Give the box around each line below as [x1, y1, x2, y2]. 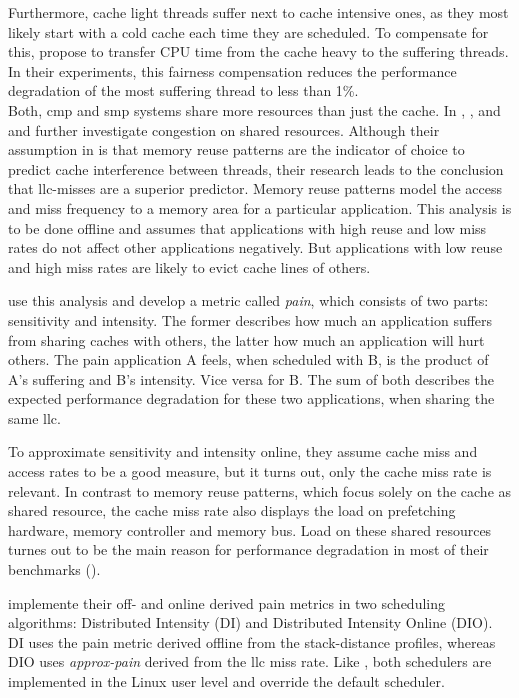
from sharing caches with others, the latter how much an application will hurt [8, 329, 485, 350]
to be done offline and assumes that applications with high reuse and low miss [8, 217, 487, 238]
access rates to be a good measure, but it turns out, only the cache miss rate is [8, 461, 492, 482]
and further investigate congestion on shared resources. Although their [8, 119, 440, 140]
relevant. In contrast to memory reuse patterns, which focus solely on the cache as [8, 480, 512, 501]
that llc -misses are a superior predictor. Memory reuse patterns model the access [8, 178, 502, 199]
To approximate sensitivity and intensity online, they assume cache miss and [8, 441, 478, 462]
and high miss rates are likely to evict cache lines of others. [8, 256, 371, 277]
